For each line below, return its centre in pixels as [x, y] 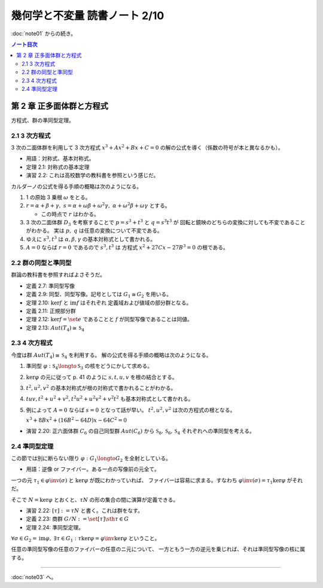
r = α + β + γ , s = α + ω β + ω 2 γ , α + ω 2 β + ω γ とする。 [98, 205]
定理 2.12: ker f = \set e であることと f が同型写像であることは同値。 [109, 319]
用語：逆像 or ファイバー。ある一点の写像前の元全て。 [93, 469]
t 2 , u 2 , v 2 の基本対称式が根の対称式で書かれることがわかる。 [101, 388]
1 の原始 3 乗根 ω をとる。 [58, 197]
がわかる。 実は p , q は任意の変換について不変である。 [94, 231]
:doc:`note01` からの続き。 [44, 33]
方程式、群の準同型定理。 [42, 120]
